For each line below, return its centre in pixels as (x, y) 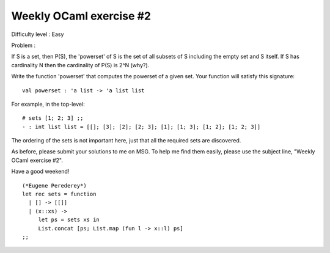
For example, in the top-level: (48, 104)
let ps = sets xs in (69, 220)
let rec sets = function (59, 194)
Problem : (24, 45)
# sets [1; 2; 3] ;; (53, 118)
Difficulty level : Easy (38, 34)
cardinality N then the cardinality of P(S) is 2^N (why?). (80, 65)
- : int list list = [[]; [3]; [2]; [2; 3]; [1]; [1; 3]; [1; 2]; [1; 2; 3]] (141, 127)
